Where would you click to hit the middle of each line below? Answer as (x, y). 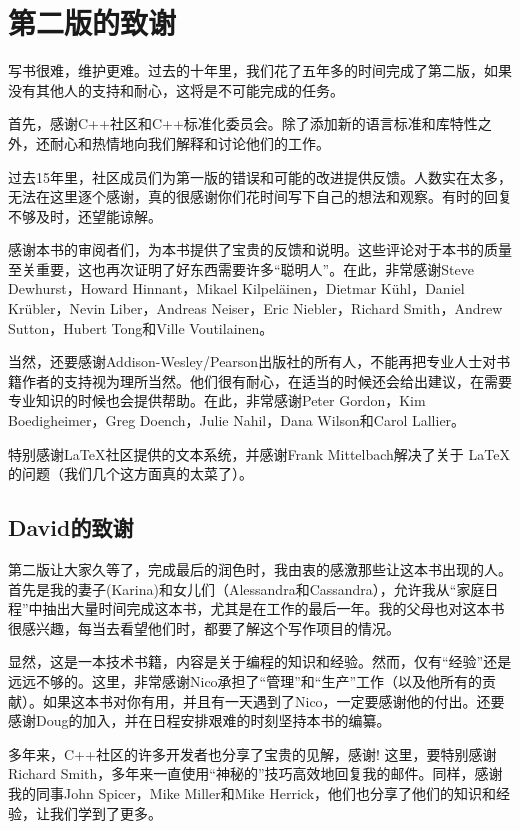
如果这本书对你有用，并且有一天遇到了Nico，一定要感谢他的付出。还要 (273, 700)
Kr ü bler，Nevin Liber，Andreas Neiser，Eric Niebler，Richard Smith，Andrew (255, 308)
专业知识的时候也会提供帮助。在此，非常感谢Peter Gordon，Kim (217, 400)
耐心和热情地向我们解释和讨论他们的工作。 (189, 142)
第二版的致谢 (92, 22)
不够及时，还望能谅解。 (85, 215)
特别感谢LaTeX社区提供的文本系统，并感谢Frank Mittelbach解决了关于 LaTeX (259, 453)
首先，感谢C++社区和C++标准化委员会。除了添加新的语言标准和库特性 (243, 123)
